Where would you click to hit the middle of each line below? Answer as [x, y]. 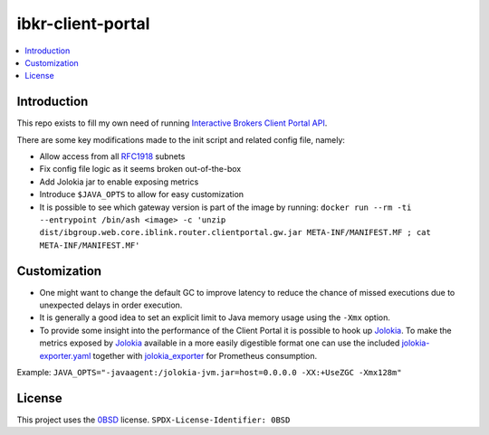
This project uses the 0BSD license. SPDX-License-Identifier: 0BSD [153, 420]
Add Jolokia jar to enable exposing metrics [119, 182]
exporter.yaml [65, 355]
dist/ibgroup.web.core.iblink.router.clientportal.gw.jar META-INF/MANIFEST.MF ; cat [235, 232]
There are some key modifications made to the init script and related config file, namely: [181, 139]
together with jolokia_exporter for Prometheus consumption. [205, 355]
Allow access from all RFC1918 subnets [112, 156]
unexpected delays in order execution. [111, 305]
